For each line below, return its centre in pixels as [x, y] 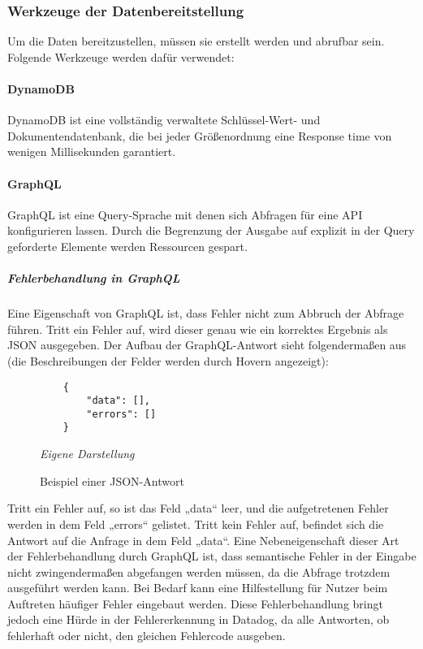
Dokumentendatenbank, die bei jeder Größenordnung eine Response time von [200, 135]
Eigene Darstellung [87, 454]
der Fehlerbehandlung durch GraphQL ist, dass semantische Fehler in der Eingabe [212, 556]
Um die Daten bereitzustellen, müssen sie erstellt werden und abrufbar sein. [196, 41]
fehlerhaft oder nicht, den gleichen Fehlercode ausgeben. [147, 636]
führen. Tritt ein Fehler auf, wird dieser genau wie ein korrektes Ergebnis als [198, 329]
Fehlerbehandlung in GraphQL [94, 278]
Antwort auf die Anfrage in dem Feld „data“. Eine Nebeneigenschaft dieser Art [203, 540]
